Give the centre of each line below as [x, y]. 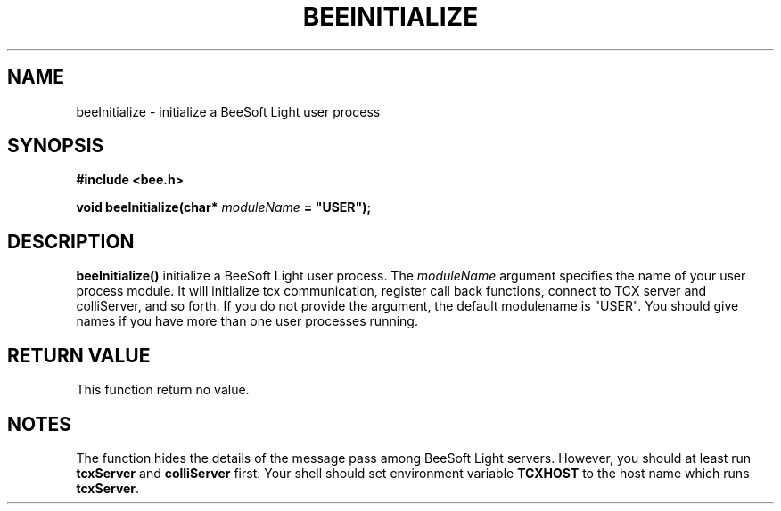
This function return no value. [163, 390]
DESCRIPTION [71, 241]
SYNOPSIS [56, 146]
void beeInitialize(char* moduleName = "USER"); [224, 207]
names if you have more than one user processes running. [247, 321]
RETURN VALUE [79, 355]
